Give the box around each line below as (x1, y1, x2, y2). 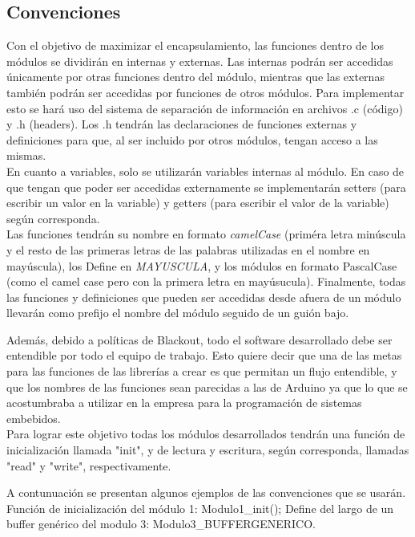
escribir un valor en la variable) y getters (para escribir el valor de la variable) (6, 194, 389, 211)
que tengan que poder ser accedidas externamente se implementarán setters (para (6, 178, 406, 195)
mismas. (6, 147, 46, 164)
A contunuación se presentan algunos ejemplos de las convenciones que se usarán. (6, 484, 406, 501)
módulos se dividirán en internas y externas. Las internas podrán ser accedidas (6, 52, 393, 69)
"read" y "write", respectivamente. (6, 457, 171, 474)
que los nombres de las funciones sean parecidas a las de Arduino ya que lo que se (6, 378, 408, 395)
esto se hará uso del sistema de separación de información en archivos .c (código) (6, 100, 403, 116)
